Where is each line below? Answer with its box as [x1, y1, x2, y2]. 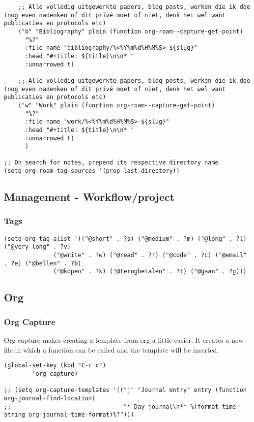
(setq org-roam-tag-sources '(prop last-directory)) [4, 167, 180, 175]
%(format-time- [190, 403, 240, 410]
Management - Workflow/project [4, 189, 175, 204]
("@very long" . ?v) [4, 243, 71, 251]
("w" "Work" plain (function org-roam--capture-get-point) [18, 101, 215, 109]
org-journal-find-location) [4, 394, 96, 402]
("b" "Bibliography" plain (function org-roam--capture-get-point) [18, 28, 243, 35]
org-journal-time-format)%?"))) [28, 411, 134, 419]
